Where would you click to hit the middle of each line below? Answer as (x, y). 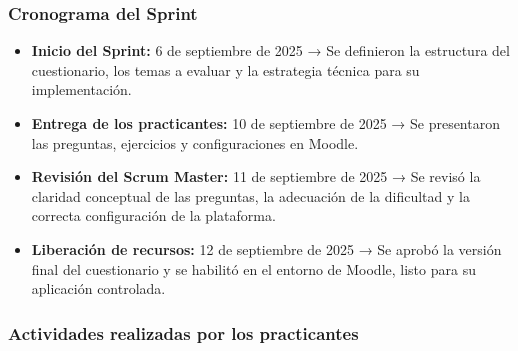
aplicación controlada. (98, 288)
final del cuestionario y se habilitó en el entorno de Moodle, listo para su (253, 268)
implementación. (81, 89)
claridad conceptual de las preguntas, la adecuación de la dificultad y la (250, 195)
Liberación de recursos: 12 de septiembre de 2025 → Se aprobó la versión (266, 248)
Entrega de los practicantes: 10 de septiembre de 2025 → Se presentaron (265, 123)
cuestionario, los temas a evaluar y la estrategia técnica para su (225, 69)
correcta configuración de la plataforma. (153, 215)
